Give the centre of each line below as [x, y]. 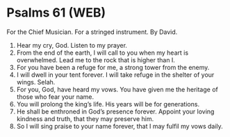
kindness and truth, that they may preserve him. [85, 118]
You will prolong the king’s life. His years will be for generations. [108, 104]
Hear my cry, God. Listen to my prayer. [72, 45]
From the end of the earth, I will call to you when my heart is [102, 53]
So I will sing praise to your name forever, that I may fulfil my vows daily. [120, 126]
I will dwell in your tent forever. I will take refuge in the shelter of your [115, 75]
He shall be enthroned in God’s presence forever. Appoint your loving [115, 111]
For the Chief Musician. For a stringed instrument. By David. [92, 32]
